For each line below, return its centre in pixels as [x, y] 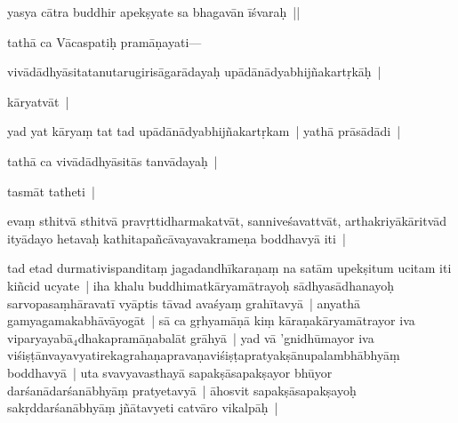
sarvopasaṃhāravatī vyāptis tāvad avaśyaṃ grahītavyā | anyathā [184, 303]
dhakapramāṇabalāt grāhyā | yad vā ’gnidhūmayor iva [226, 337]
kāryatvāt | [38, 101]
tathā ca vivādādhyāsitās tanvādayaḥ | [112, 160]
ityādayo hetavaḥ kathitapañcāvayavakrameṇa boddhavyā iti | [177, 238]
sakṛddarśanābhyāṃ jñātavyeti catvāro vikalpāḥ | [143, 407]
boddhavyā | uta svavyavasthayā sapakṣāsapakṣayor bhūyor [170, 372]
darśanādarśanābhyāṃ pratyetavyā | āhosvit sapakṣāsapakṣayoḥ [182, 390]
